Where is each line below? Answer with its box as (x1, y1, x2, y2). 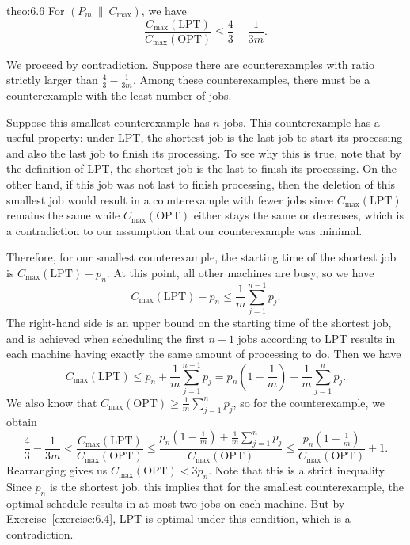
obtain (6, 413, 37, 429)
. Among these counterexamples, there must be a (132, 71, 370, 88)
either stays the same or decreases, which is (193, 207, 404, 223)
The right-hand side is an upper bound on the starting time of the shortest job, (6, 314, 392, 330)
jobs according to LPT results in (237, 330, 396, 346)
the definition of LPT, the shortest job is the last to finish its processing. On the (6, 160, 397, 177)
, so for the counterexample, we (233, 394, 385, 410)
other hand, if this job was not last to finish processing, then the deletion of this (6, 176, 396, 192)
